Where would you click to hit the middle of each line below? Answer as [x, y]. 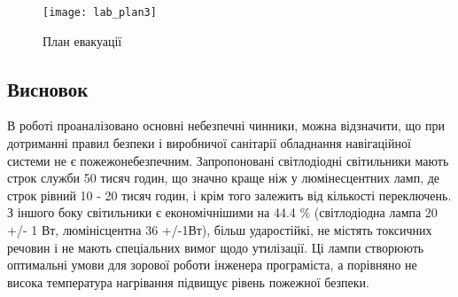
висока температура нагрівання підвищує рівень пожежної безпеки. [188, 281]
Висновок [48, 88]
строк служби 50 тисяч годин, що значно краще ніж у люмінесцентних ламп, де [224, 178]
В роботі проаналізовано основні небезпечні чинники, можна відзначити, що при [226, 125]
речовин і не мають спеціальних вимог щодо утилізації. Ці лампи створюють [216, 247]
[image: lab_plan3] [100, 12]
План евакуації [82, 40]
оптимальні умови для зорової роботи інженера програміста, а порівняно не [212, 265]
